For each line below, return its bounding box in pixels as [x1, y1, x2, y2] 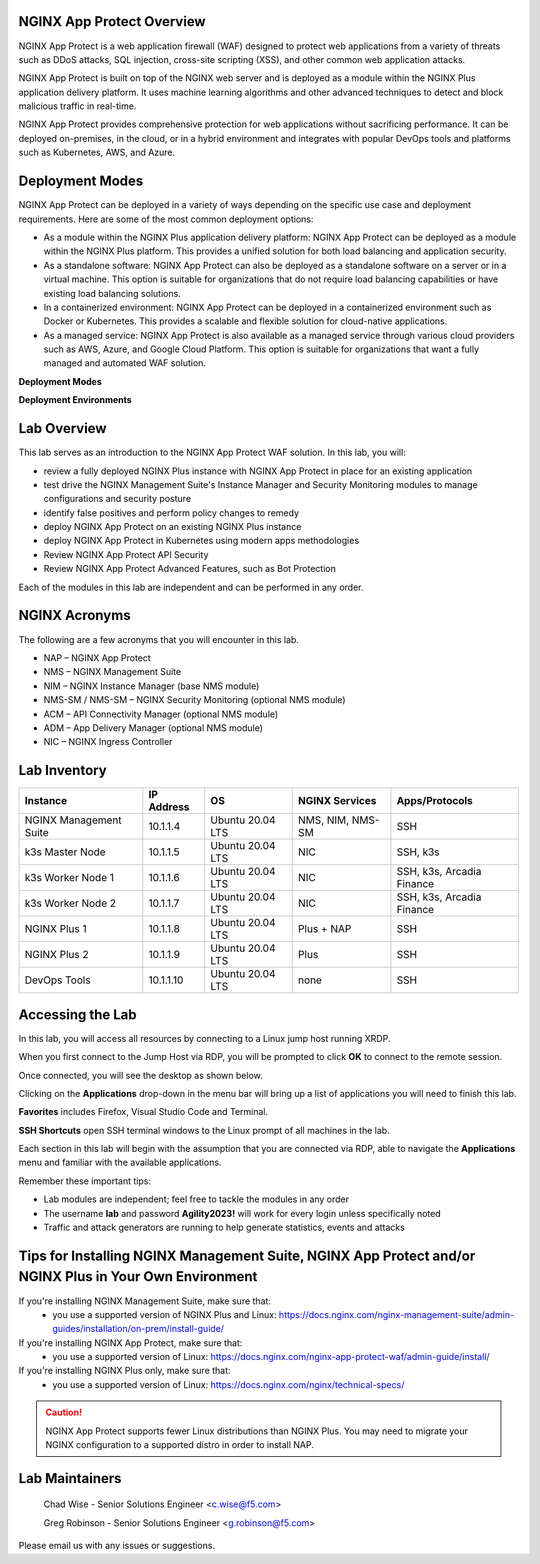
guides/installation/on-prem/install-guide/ [52, 1323, 225, 1335]
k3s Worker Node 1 [24, 871, 115, 885]
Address [148, 800, 190, 814]
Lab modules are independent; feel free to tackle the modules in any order [43, 1193, 350, 1205]
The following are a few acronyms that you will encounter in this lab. [18, 633, 300, 645]
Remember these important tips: [18, 1175, 152, 1187]
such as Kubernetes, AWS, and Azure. [18, 146, 176, 159]
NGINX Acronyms [18, 607, 131, 624]
